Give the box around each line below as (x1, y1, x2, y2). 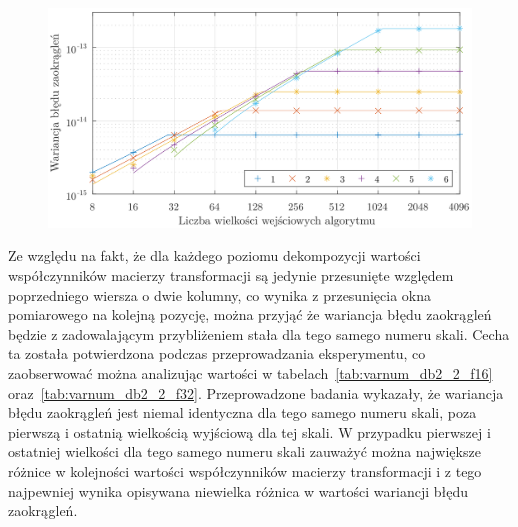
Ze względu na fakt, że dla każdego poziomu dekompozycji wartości (8, 245, 421, 266)
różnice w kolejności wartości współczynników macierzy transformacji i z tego (8, 460, 482, 481)
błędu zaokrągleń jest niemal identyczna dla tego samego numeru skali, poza (8, 402, 477, 423)
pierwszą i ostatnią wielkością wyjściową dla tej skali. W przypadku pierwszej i (8, 421, 491, 442)
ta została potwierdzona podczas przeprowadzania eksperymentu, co (8, 343, 426, 364)
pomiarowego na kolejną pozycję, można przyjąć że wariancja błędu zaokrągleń (8, 304, 492, 325)
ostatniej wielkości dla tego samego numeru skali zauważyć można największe (8, 441, 481, 462)
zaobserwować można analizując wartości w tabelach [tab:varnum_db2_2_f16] (8, 363, 493, 384)
